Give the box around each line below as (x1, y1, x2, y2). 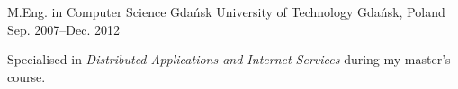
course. (7, 67, 46, 85)
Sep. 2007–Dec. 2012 (7, 20, 121, 38)
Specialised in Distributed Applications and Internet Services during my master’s (7, 50, 451, 69)
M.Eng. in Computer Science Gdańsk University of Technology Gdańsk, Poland (7, 3, 445, 20)
